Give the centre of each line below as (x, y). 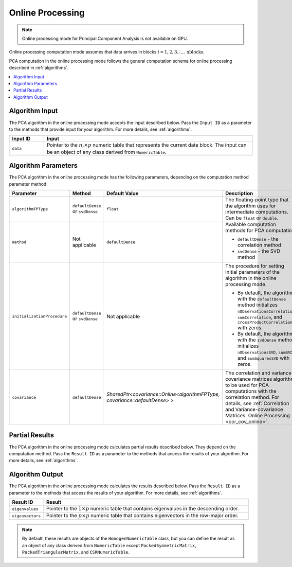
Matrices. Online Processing (257, 416)
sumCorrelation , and (260, 317)
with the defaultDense (262, 299)
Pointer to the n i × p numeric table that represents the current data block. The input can (146, 145)
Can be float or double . (252, 218)
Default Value (122, 194)
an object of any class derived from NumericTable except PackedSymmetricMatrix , (109, 545)
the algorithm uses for (250, 206)
